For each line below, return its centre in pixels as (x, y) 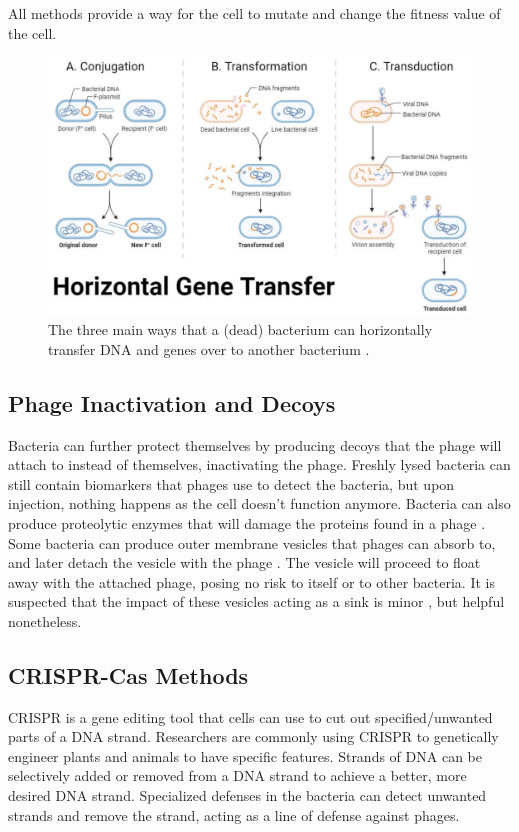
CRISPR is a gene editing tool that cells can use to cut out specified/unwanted (250, 716)
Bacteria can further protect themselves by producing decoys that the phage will (255, 444)
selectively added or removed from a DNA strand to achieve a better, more (237, 775)
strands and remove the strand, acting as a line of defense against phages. (234, 814)
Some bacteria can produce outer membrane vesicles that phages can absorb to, (252, 542)
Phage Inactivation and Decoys (172, 402)
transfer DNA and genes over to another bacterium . (209, 348)
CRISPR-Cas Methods (128, 674)
